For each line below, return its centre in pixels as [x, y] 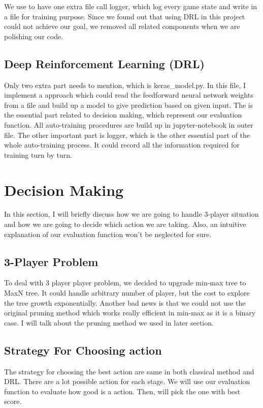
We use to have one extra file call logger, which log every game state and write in [131, 6]
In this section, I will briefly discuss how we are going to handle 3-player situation [131, 214]
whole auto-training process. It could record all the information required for [122, 145]
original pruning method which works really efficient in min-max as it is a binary [130, 313]
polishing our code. [34, 36]
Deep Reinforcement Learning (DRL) [104, 63]
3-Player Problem [51, 261]
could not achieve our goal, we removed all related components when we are [122, 26]
